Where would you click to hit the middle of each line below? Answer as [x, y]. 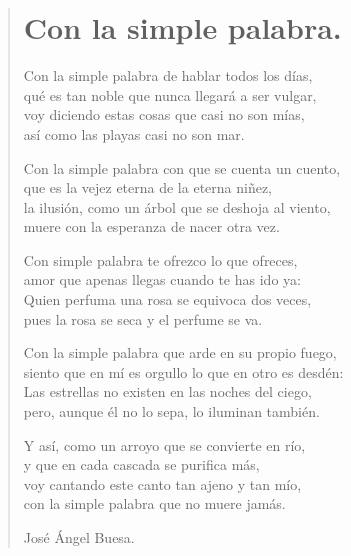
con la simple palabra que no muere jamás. [154, 503]
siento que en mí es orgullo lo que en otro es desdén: [183, 371]
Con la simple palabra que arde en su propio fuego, [180, 352]
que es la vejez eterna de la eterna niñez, [148, 187]
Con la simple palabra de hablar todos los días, [168, 75]
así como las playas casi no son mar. [134, 133]
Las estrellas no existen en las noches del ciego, [167, 391]
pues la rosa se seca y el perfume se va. [143, 318]
